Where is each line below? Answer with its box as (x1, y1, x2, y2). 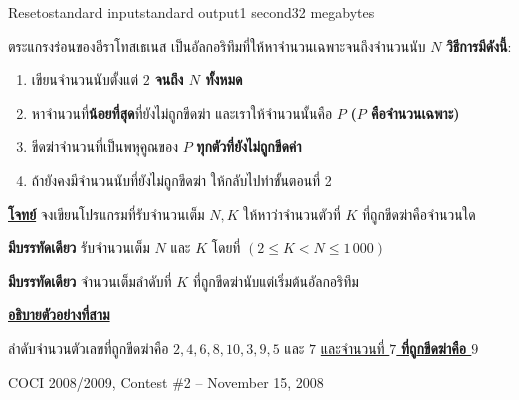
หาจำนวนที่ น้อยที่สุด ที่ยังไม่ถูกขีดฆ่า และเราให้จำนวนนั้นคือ (31, 102, 333, 123)
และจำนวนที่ (320, 337, 385, 358)
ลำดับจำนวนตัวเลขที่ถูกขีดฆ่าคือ (8, 337, 169, 358)
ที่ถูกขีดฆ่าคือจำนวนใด (362, 203, 476, 224)
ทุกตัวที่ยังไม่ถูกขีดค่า (196, 136, 302, 157)
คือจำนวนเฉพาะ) (371, 102, 460, 123)
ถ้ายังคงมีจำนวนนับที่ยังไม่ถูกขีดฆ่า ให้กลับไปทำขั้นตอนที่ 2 (31, 169, 332, 190)
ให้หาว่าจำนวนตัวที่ (243, 203, 341, 224)
